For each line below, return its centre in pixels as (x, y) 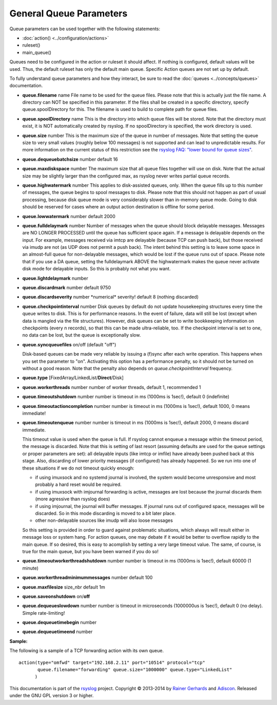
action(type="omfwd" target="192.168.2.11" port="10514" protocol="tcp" (112, 662)
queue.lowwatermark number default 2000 (69, 216)
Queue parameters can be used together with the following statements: (85, 29)
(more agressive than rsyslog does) (73, 499)
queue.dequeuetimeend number (57, 632)
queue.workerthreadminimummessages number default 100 (87, 578)
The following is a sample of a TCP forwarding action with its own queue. (87, 651)
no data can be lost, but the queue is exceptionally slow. (82, 335)
